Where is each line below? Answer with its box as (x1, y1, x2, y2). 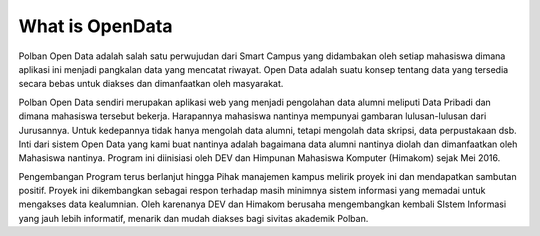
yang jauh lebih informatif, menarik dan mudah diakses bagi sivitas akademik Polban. (18, 212, 369, 224)
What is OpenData (18, 15, 173, 37)
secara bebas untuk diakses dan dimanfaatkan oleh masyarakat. (18, 78, 284, 90)
